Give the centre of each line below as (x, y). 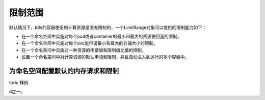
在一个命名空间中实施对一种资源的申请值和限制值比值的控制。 (84, 50)
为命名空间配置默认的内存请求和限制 (64, 71)
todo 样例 (19, 83)
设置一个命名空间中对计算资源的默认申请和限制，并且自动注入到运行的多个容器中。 (105, 57)
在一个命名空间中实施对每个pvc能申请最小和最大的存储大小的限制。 (90, 43)
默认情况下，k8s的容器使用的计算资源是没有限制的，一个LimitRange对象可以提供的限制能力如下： (108, 27)
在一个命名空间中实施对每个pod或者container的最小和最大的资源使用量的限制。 (101, 36)
